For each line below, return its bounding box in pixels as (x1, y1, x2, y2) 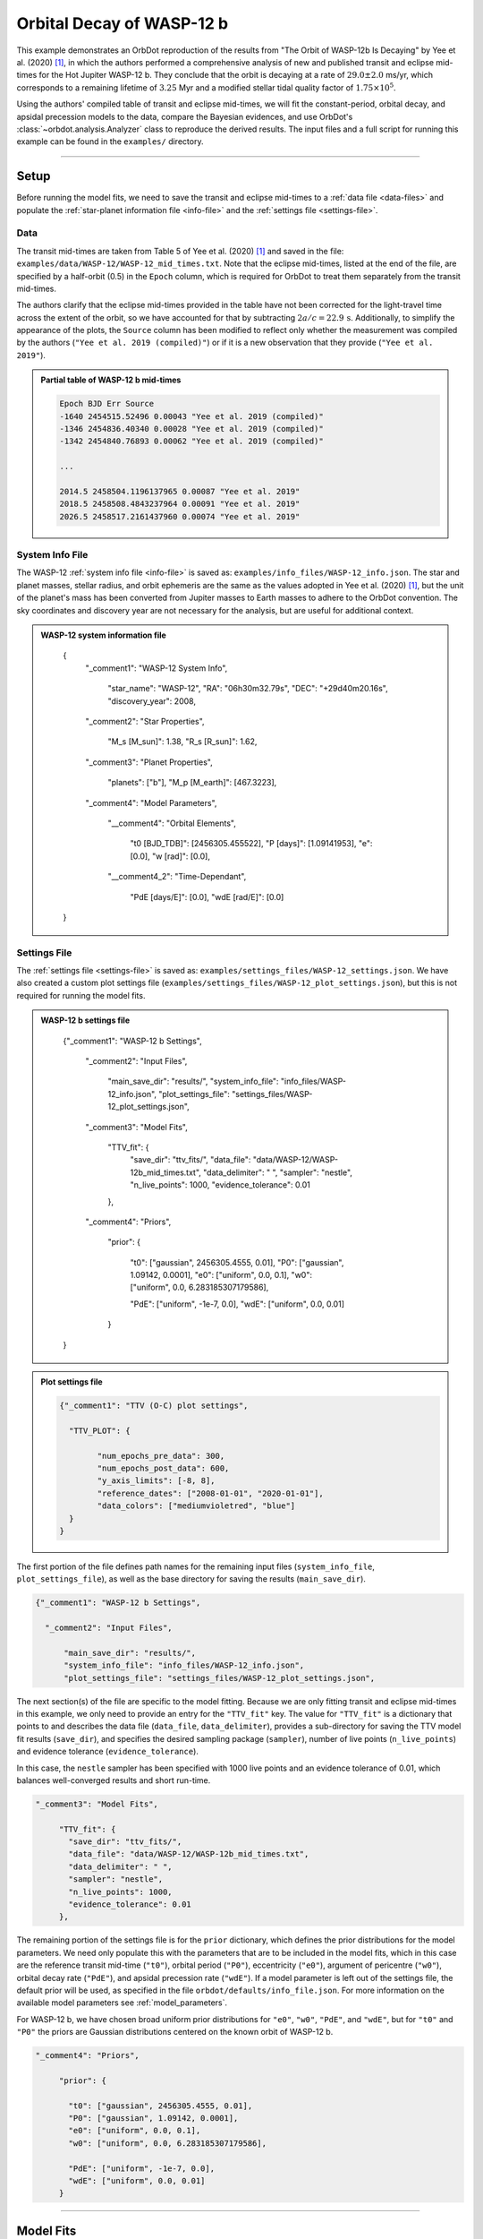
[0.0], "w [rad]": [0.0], (130, 851, 210, 862)
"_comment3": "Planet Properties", (85, 757, 214, 768)
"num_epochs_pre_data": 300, (97, 1451, 225, 1461)
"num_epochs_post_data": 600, (97, 1463, 230, 1473)
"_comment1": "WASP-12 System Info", (85, 663, 228, 673)
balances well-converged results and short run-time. (16, 1774, 211, 1786)
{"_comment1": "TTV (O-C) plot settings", (59, 1401, 249, 1411)
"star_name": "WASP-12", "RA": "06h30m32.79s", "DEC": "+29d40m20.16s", (107, 683, 388, 694)
